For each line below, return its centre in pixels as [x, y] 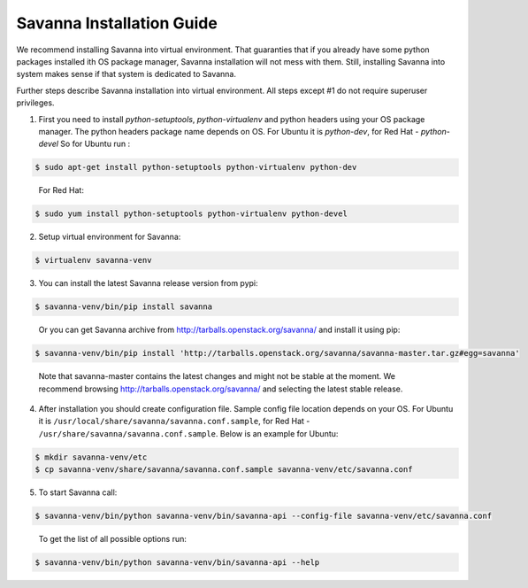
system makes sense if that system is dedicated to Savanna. [126, 74]
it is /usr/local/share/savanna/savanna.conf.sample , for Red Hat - [174, 422]
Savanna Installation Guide [117, 23]
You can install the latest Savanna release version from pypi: [148, 283]
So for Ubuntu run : [96, 144]
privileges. [35, 103]
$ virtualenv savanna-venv [93, 260]
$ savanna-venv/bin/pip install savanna [123, 307]
